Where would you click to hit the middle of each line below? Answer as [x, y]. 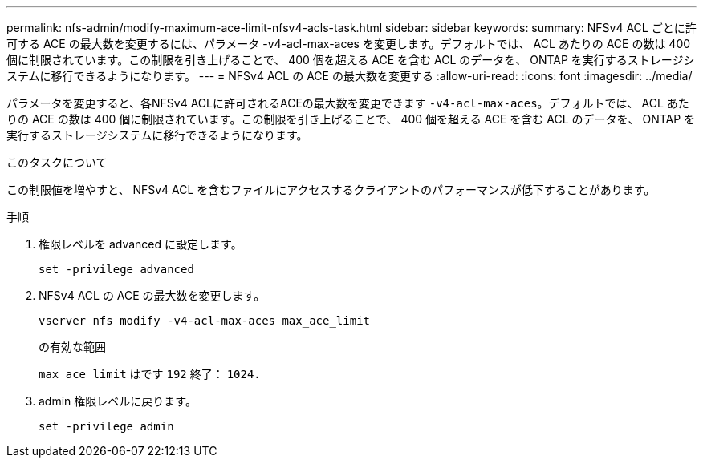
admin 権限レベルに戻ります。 [118, 401]
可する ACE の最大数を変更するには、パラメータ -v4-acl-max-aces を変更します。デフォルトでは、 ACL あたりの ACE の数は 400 [349, 44]
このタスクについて [57, 162]
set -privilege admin [106, 426]
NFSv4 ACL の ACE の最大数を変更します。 [152, 295]
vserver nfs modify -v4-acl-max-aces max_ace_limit [205, 321]
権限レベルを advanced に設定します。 [140, 244]
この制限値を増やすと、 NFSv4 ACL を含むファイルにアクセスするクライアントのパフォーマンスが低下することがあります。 [331, 190]
